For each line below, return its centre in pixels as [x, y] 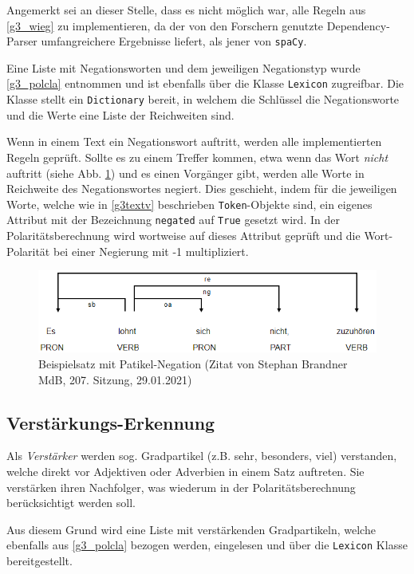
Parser [22, 41]
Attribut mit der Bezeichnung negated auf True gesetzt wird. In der [173, 220]
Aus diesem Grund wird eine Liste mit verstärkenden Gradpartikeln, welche [191, 529]
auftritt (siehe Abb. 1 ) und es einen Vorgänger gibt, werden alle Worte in [185, 173]
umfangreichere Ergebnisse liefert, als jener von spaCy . [174, 41]
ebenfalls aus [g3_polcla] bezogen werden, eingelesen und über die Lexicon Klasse [207, 545]
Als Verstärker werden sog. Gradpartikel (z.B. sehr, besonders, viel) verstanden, [202, 456]
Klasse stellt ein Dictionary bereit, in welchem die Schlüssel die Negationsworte [203, 99]
